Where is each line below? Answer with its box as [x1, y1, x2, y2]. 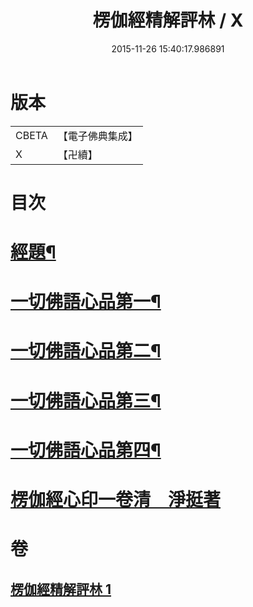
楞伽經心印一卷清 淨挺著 [10, 489, 222, 511]
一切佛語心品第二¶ [10, 340, 162, 363]
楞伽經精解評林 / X [92, 9, 244, 32]
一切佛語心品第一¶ [10, 291, 162, 313]
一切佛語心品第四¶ [10, 439, 162, 461]
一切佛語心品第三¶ [10, 389, 162, 412]
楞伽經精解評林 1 [10, 581, 112, 598]
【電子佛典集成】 [57, 129, 138, 143]
